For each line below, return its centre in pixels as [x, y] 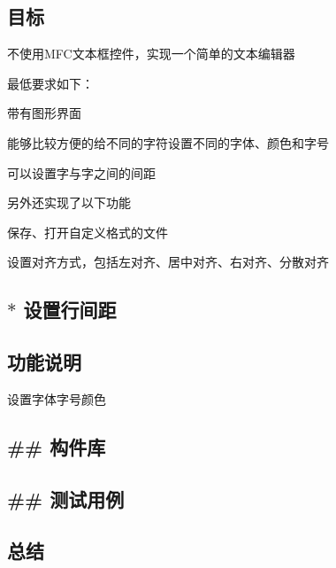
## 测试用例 [66, 498]
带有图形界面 [44, 113]
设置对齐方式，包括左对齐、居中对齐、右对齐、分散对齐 [168, 262]
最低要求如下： [50, 83]
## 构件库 [57, 446]
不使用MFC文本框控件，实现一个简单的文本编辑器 [151, 54]
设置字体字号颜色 [57, 398]
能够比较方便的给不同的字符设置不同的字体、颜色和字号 [168, 142]
